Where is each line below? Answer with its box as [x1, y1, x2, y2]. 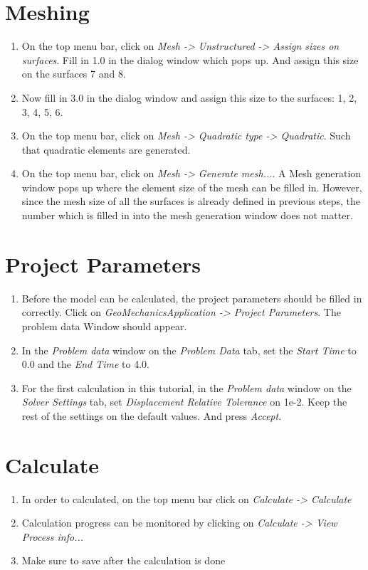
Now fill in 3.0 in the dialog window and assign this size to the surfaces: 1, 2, [21, 90, 357, 105]
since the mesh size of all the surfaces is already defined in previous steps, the [21, 194, 360, 209]
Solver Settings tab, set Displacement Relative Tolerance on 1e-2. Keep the [21, 394, 347, 409]
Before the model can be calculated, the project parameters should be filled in [21, 290, 362, 305]
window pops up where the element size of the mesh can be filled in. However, [21, 179, 362, 194]
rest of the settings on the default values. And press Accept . [21, 408, 282, 423]
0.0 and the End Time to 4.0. [21, 357, 150, 371]
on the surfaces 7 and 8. [21, 66, 126, 81]
